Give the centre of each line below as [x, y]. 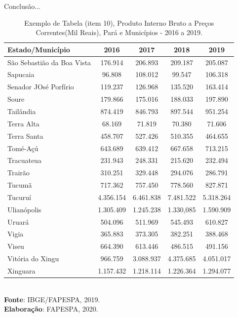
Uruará [18, 221]
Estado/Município [39, 49]
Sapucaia [21, 74]
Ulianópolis [24, 209]
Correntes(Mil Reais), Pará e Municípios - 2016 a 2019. [119, 32]
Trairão [19, 173]
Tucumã [20, 185]
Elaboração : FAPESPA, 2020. [51, 309]
